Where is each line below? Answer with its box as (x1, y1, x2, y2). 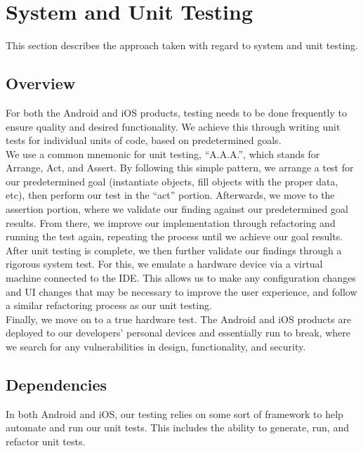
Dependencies (6, 374, 107, 395)
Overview (6, 72, 76, 94)
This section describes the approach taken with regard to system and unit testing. (6, 38, 358, 53)
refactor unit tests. (6, 434, 86, 448)
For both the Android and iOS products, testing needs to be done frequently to (6, 105, 347, 119)
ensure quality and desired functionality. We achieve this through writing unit (6, 119, 341, 133)
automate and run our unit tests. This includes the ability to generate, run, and (6, 420, 349, 435)
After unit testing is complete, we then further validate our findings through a (6, 242, 342, 257)
